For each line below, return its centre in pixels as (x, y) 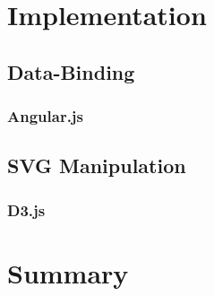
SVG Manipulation (97, 165)
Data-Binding (71, 71)
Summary (68, 272)
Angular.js (46, 116)
